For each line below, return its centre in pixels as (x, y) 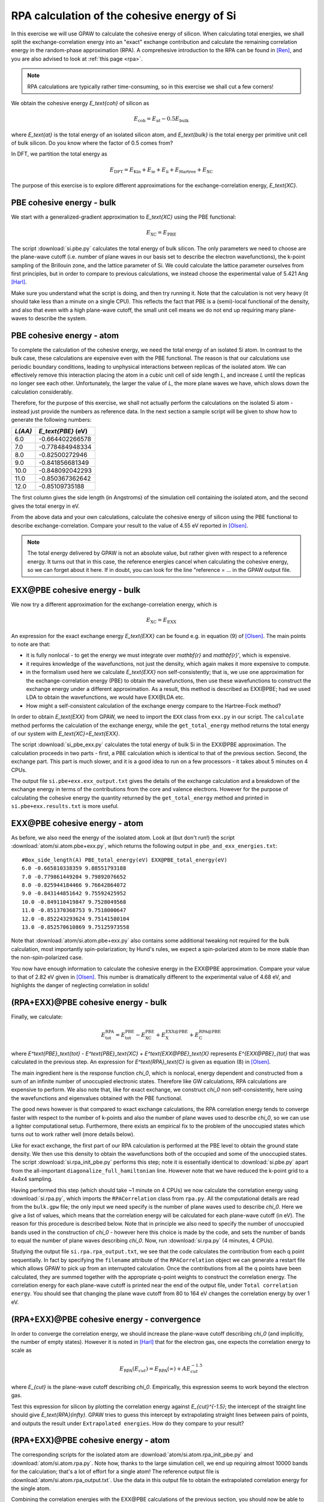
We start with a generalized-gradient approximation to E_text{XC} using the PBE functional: (124, 217)
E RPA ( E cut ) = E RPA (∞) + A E (155, 1369)
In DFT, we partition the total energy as (59, 154)
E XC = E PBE (161, 233)
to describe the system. (58, 318)
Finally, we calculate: (37, 1017)
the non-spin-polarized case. (47, 958)
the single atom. (31, 1488)
